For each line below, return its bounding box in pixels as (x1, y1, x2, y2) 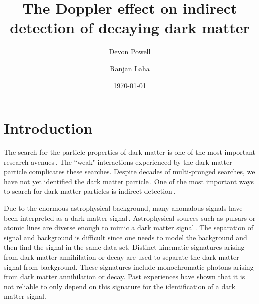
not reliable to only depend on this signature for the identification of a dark (4, 281, 236, 291)
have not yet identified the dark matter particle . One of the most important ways (4, 176, 254, 186)
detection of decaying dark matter (10, 17, 250, 38)
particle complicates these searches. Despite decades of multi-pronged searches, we (4, 166, 255, 177)
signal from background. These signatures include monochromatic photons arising (4, 261, 254, 272)
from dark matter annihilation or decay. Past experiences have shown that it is (4, 271, 245, 282)
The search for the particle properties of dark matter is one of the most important (4, 147, 256, 157)
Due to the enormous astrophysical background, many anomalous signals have (4, 203, 243, 213)
